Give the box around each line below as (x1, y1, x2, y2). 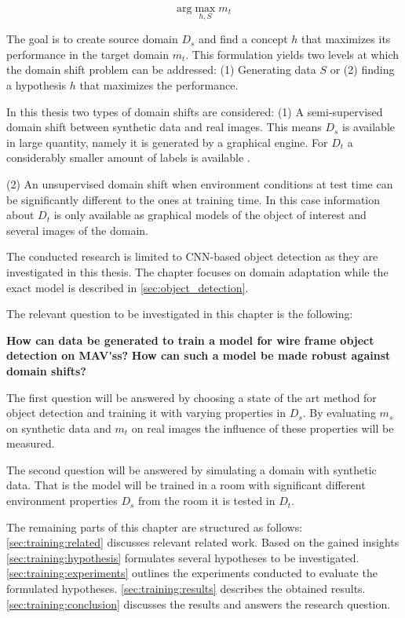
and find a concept (199, 31, 288, 47)
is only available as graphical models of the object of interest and (53, 207, 367, 223)
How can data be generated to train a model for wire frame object (6, 331, 374, 348)
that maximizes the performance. (79, 77, 239, 93)
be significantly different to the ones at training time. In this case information (6, 191, 381, 207)
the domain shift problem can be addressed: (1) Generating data (6, 61, 316, 78)
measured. (6, 435, 55, 452)
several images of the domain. (6, 221, 149, 238)
